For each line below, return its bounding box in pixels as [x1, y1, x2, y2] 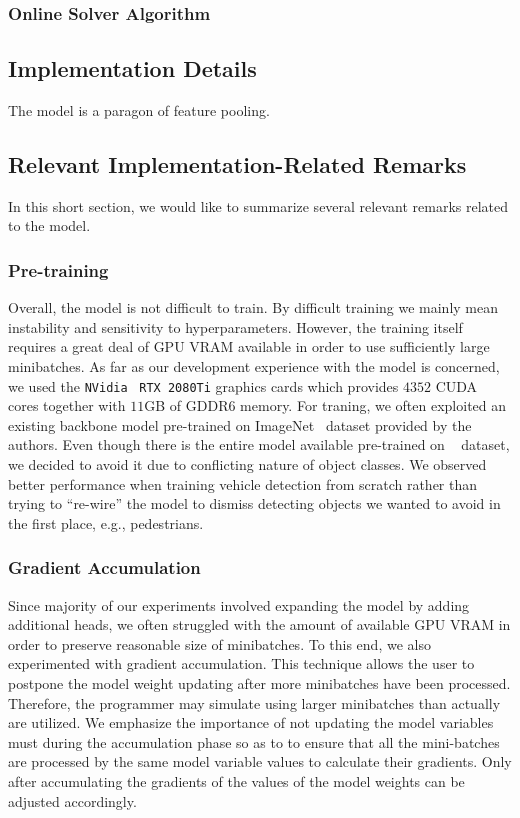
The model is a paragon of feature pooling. [8, 100, 270, 121]
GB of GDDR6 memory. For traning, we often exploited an [144, 395, 507, 416]
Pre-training [8, 257, 109, 282]
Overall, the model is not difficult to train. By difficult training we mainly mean [8, 297, 499, 318]
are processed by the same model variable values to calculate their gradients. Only [8, 751, 512, 772]
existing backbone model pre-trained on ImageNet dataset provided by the [8, 414, 472, 435]
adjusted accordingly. [8, 790, 137, 811]
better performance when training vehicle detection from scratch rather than [8, 473, 478, 494]
